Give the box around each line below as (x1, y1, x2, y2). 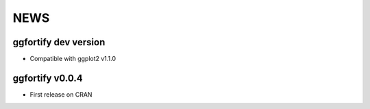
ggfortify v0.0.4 (12, 72, 83, 84)
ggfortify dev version (12, 36, 106, 48)
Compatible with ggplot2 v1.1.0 (29, 55, 116, 63)
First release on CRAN (29, 90, 92, 99)
